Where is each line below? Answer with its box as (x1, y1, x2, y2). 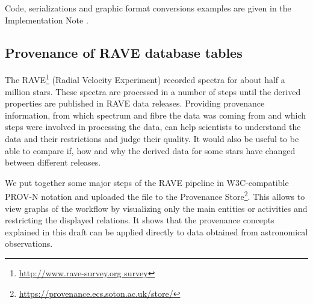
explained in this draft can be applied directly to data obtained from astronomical (5, 225, 308, 238)
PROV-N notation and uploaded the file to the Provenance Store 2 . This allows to (5, 188, 305, 203)
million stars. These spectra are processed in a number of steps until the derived (5, 85, 301, 98)
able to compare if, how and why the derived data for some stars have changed (5, 144, 296, 157)
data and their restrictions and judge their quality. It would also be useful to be (5, 132, 299, 145)
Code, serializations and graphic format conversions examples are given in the (5, 2, 291, 14)
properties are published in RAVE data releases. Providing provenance (5, 97, 265, 110)
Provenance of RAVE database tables (5, 43, 243, 61)
